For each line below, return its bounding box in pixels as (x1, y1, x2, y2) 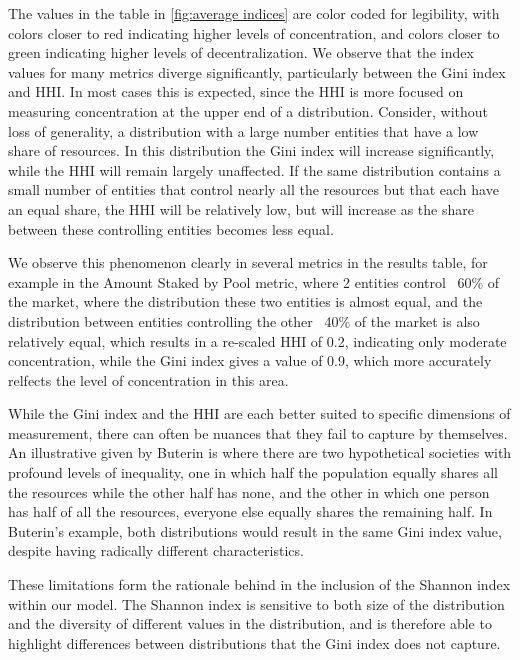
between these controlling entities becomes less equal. (8, 218, 334, 239)
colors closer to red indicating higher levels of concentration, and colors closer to (8, 22, 500, 43)
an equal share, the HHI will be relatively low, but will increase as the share (8, 198, 474, 219)
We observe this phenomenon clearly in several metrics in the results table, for (8, 252, 488, 273)
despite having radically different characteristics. (8, 540, 304, 561)
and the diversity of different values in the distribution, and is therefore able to (8, 613, 492, 634)
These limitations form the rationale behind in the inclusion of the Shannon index (8, 574, 511, 595)
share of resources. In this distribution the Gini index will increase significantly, (8, 140, 495, 161)
